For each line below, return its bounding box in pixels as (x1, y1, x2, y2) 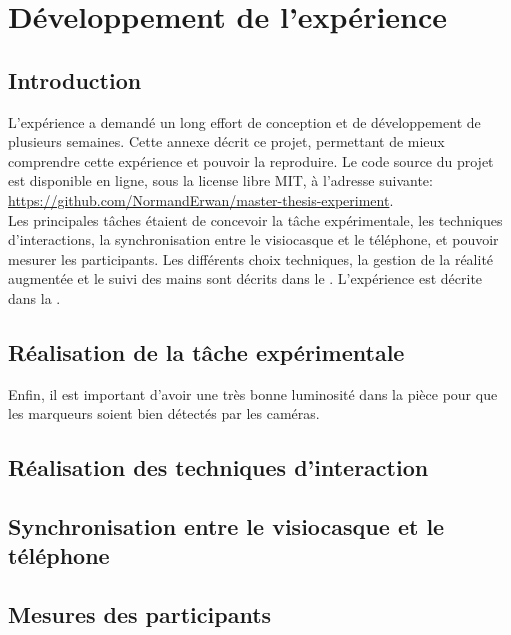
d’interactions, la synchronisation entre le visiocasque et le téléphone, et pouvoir (8, 229, 499, 250)
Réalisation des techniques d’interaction (8, 452, 429, 483)
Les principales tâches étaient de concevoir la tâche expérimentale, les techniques (8, 209, 503, 230)
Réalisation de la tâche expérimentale (8, 336, 405, 367)
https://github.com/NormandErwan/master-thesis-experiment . (8, 189, 394, 210)
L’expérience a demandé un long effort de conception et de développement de (8, 111, 481, 132)
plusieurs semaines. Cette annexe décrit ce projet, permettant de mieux (8, 131, 445, 152)
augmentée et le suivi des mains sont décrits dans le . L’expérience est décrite (8, 268, 483, 289)
